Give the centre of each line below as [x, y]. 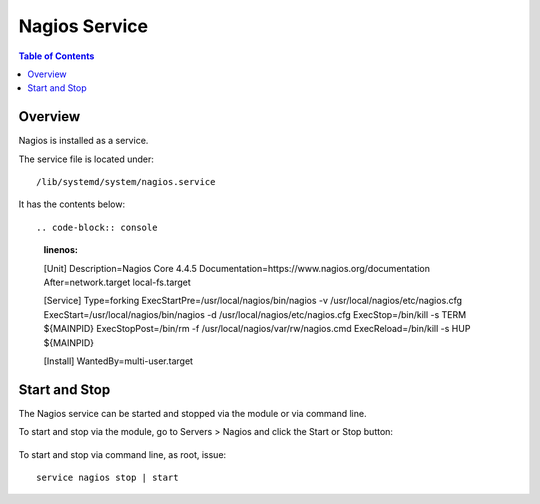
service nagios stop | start [107, 477]
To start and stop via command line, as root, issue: [122, 454]
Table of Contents [56, 56]
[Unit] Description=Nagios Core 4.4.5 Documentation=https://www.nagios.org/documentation [236, 268]
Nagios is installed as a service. [83, 141]
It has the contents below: [71, 204]
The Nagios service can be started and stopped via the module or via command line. [192, 413]
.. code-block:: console [97, 227]
